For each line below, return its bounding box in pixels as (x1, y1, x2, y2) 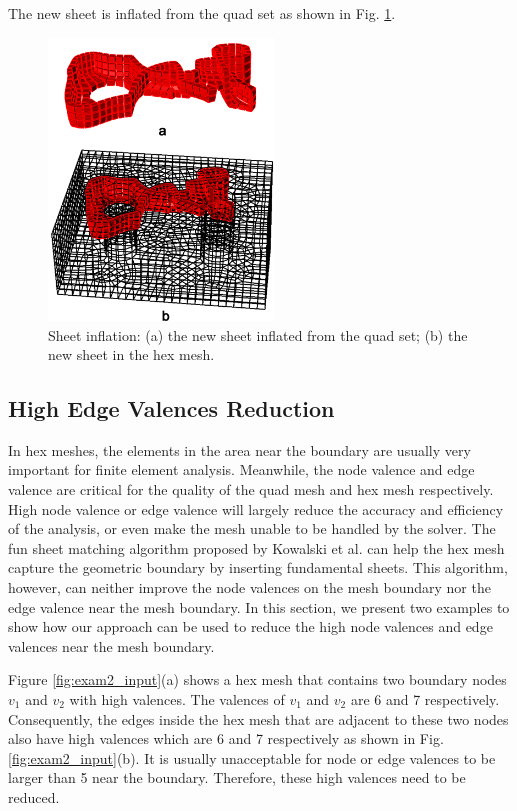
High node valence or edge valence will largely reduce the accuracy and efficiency (8, 498, 504, 519)
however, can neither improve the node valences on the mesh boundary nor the (8, 577, 491, 598)
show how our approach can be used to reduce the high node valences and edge (8, 616, 493, 637)
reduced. (8, 786, 60, 807)
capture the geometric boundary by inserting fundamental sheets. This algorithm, (8, 557, 508, 578)
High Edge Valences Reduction (8, 393, 335, 424)
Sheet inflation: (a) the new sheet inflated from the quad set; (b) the (48, 324, 468, 345)
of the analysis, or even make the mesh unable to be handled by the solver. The (8, 518, 496, 539)
